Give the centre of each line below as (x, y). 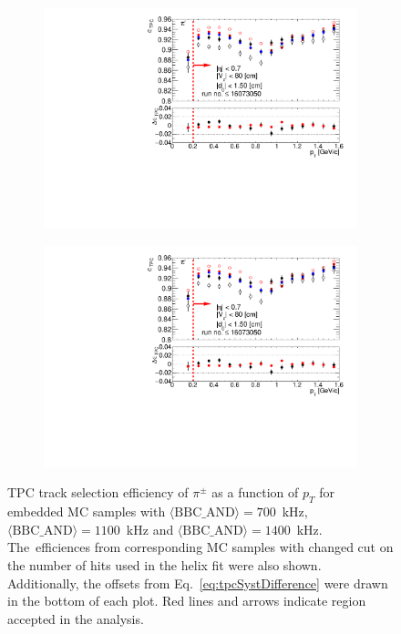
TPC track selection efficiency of (98, 492)
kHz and (150, 529)
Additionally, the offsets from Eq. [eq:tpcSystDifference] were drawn (198, 583)
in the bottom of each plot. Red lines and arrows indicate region (187, 601)
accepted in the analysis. (76, 618)
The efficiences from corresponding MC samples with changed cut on (200, 547)
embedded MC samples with (87, 511)
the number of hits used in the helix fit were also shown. (165, 564)
